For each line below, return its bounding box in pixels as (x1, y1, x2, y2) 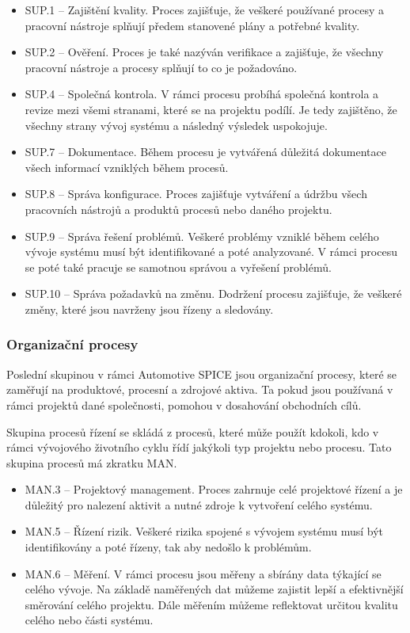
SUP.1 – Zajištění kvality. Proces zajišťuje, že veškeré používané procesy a (25, 2, 384, 17)
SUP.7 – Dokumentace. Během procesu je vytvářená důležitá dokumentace (25, 143, 386, 160)
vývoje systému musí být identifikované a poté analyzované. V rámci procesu (25, 243, 397, 260)
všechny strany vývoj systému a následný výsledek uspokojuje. (25, 116, 328, 133)
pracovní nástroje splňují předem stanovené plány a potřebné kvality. (25, 17, 360, 33)
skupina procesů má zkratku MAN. (6, 454, 177, 471)
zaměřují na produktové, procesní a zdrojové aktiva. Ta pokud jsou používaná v (6, 381, 393, 398)
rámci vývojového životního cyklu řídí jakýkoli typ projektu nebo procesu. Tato (6, 439, 392, 456)
